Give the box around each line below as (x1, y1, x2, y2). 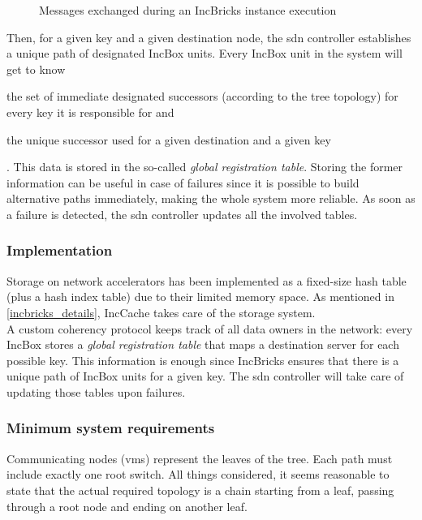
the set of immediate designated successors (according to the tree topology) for (6, 88, 398, 105)
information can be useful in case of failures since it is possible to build (6, 174, 360, 191)
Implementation (6, 240, 113, 260)
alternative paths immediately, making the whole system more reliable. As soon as (6, 190, 416, 207)
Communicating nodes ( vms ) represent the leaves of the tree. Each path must (6, 449, 393, 466)
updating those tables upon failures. (6, 383, 186, 400)
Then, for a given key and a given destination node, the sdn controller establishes (6, 28, 411, 45)
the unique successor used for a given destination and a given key (6, 131, 331, 148)
